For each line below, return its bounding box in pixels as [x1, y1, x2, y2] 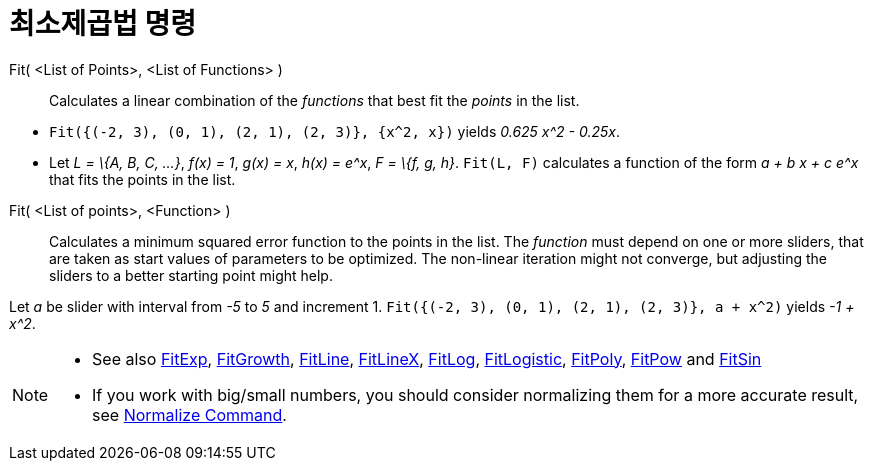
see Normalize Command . [92, 404, 287, 425]
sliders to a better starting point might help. [49, 266, 333, 284]
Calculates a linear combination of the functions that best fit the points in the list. [49, 91, 580, 109]
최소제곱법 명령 [9, 7, 196, 41]
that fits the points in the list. [49, 170, 236, 188]
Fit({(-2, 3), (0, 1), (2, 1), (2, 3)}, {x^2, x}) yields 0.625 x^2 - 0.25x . [49, 122, 620, 140]
